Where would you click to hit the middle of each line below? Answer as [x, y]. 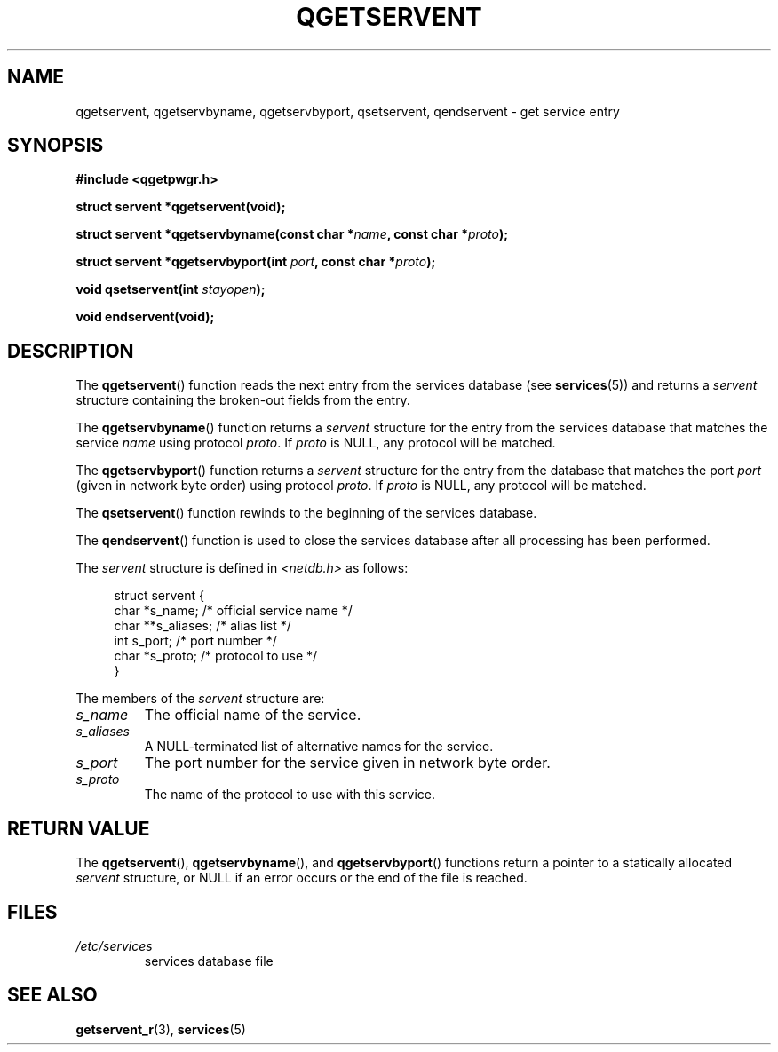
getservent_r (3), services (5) [161, 1029]
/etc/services [114, 945]
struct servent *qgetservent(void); [181, 207]
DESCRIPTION [71, 351]
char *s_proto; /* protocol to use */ [216, 656]
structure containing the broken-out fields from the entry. [243, 400]
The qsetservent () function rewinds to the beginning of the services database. [306, 513]
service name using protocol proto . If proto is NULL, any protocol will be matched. [316, 443]
